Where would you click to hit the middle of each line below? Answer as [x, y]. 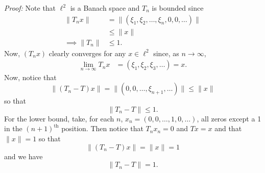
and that [228, 128]
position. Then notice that [102, 128]
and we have [23, 156]
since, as [166, 53]
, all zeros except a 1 [229, 118]
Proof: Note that [30, 8]
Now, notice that [30, 77]
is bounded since [178, 8]
